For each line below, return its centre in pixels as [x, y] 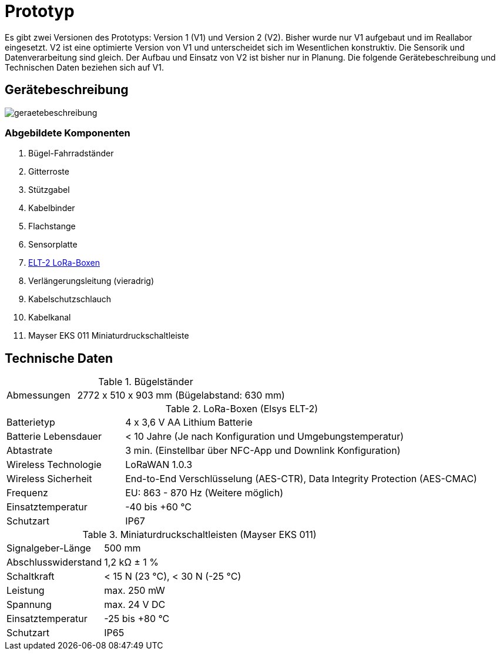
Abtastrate [30, 451]
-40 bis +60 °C [159, 507]
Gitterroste [49, 172]
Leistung [26, 591]
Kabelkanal [50, 318]
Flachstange [52, 226]
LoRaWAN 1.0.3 [159, 465]
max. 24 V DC [135, 605]
